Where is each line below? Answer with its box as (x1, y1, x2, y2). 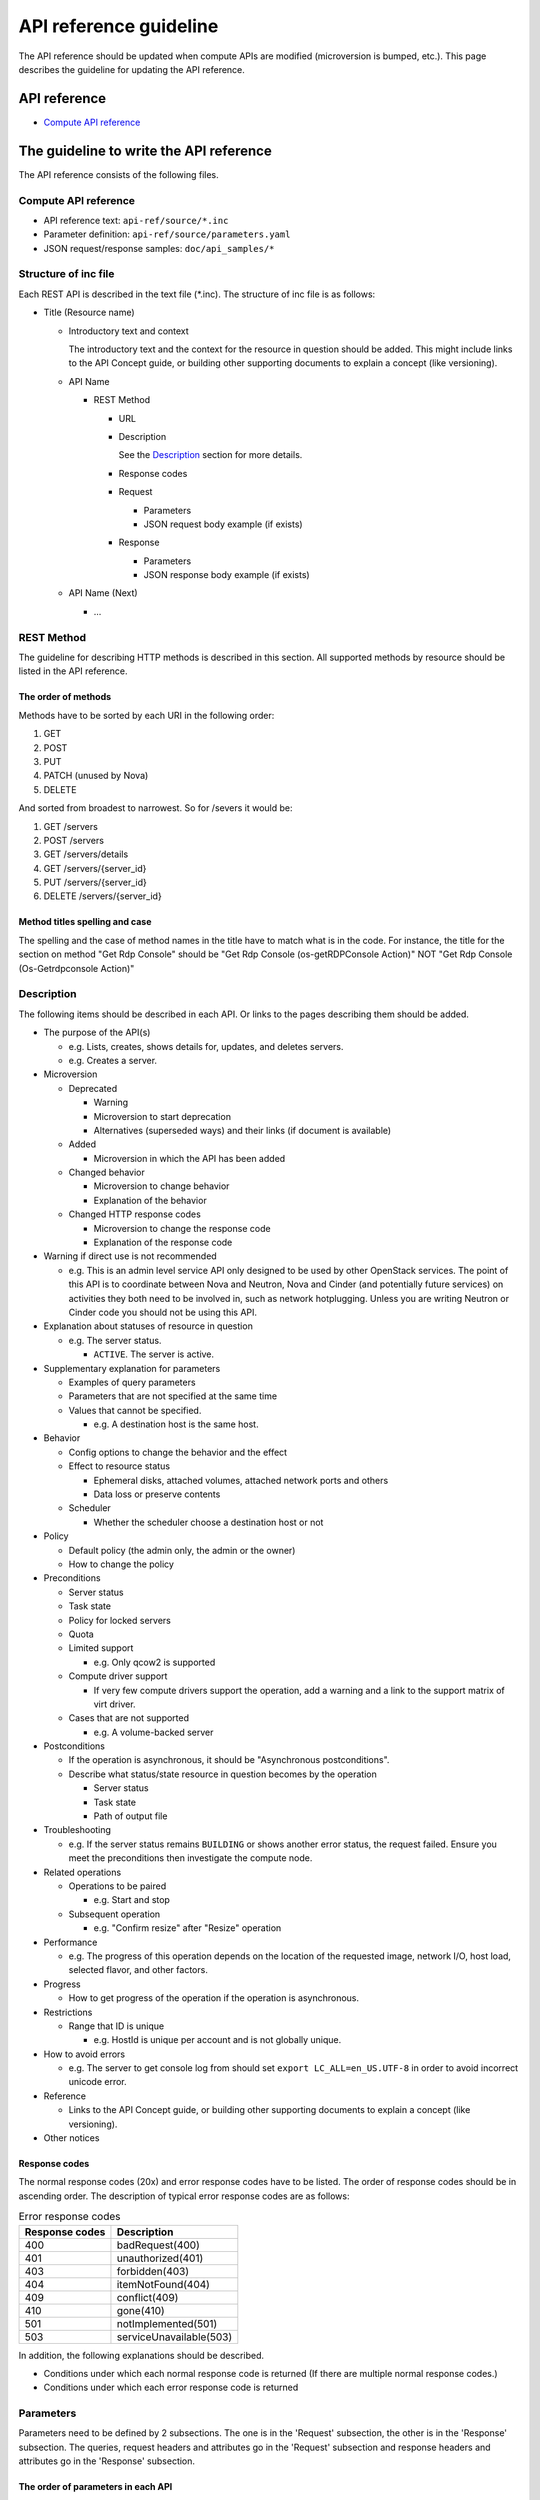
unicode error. (68, 2076, 127, 2088)
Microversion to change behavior (93, 1180, 230, 1192)
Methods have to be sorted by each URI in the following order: (18, 709, 275, 721)
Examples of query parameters (68, 1376, 196, 1388)
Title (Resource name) (43, 306, 135, 319)
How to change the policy (68, 1558, 175, 1570)
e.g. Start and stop (93, 1894, 170, 1906)
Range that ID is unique (68, 2020, 165, 2032)
